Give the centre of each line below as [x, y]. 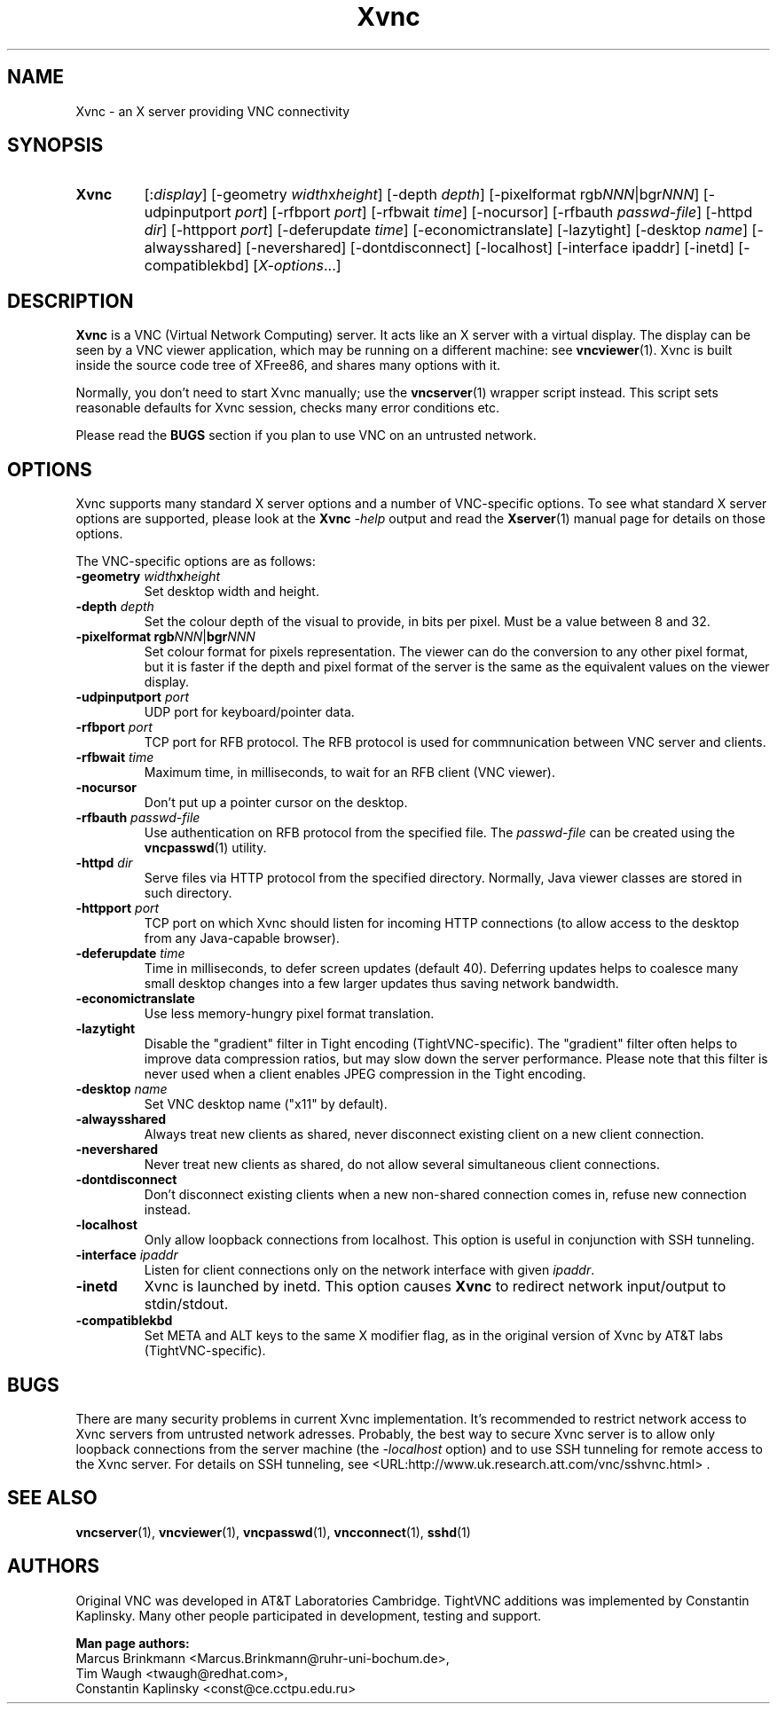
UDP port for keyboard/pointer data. [249, 712]
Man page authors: [133, 1643]
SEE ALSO [52, 1498]
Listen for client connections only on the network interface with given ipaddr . [369, 1270]
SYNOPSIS [55, 145]
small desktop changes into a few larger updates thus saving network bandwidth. [381, 984]
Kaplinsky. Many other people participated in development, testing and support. [309, 1615]
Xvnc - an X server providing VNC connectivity [213, 111]
